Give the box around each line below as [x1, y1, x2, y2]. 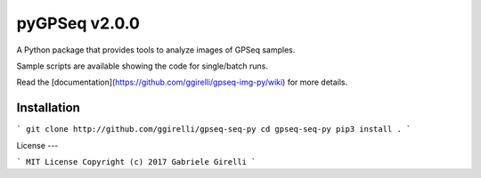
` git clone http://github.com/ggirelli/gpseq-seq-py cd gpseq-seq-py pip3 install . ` [16, 125, 412, 134]
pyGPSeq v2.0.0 [16, 13, 140, 33]
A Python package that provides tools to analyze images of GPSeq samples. [16, 44, 296, 55]
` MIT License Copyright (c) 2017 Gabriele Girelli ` [16, 157, 257, 167]
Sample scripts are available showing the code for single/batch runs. [16, 61, 269, 71]
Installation [16, 101, 80, 116]
